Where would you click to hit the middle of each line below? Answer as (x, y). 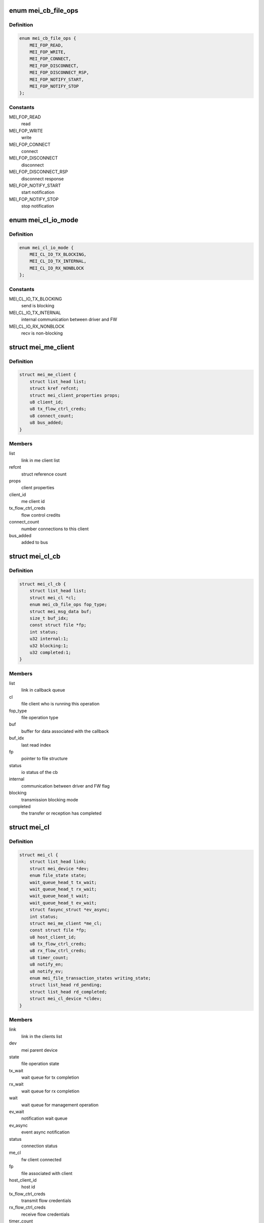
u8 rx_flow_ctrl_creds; (58, 951)
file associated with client (47, 1173)
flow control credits (41, 515)
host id (28, 1187)
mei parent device (40, 1050)
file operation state (40, 1064)
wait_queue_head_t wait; (59, 896)
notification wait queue (44, 1118)
